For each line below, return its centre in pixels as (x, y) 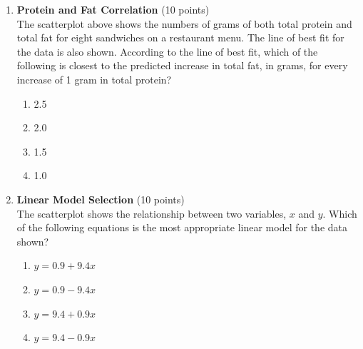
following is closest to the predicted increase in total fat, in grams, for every (182, 65)
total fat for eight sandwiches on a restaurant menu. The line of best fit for (180, 37)
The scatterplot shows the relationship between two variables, (152, 213)
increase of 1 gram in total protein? (94, 79)
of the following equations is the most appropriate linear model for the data (182, 227)
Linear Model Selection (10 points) (101, 199)
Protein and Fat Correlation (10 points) (113, 9)
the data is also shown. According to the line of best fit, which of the (167, 51)
